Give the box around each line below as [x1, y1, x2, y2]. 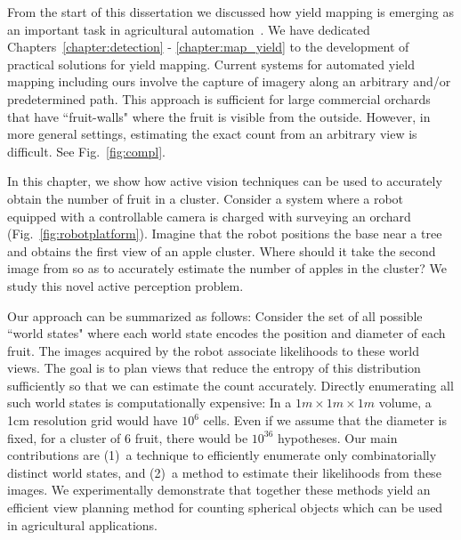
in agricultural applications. [7, 515, 158, 534]
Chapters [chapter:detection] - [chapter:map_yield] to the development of [7, 37, 409, 56]
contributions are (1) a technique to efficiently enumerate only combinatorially [7, 446, 437, 464]
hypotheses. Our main [278, 428, 398, 447]
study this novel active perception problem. [7, 276, 244, 294]
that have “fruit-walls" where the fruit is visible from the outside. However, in [7, 107, 431, 125]
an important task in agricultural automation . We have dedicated [7, 20, 370, 38]
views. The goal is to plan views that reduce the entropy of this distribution [7, 359, 421, 377]
